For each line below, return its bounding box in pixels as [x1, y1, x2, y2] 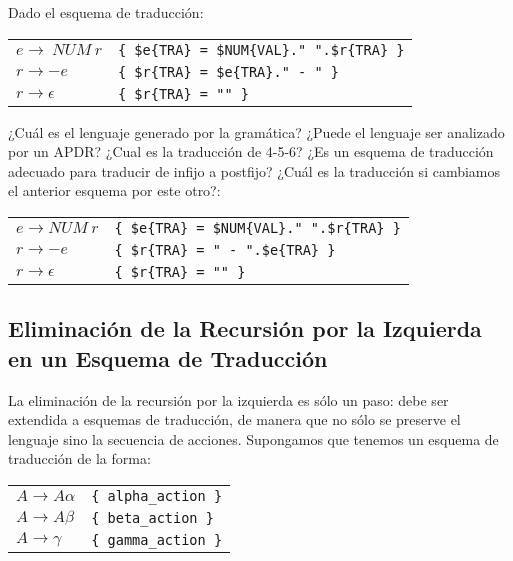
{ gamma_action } [91, 531, 223, 548]
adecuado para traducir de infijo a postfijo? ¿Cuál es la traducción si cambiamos [8, 160, 501, 181]
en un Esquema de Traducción [8, 342, 328, 373]
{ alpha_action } [91, 487, 223, 504]
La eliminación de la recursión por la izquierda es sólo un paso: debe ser [8, 389, 449, 410]
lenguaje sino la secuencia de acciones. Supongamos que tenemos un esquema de [8, 428, 499, 449]
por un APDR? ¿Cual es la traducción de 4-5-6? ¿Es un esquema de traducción [8, 141, 494, 162]
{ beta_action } [91, 509, 214, 526]
